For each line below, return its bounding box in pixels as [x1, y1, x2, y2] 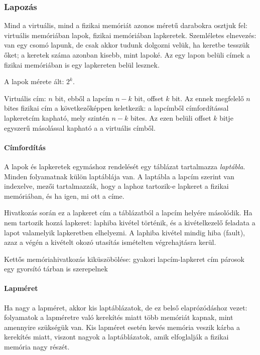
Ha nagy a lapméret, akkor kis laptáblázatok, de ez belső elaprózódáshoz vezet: [4, 302, 247, 312]
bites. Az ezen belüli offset [130, 112, 211, 123]
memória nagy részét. [4, 341, 70, 352]
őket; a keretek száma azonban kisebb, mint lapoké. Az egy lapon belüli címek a [4, 50, 250, 60]
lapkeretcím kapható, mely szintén [4, 112, 109, 123]
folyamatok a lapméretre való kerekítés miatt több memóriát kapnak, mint [4, 312, 233, 322]
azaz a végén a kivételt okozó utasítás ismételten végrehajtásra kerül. [4, 237, 216, 247]
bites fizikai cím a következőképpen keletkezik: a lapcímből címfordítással [4, 103, 229, 113]
